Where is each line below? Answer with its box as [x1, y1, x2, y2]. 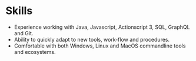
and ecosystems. [14, 48, 56, 55]
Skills [5, 4, 33, 18]
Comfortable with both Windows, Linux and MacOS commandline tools [14, 42, 186, 49]
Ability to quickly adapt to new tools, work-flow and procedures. [14, 36, 170, 43]
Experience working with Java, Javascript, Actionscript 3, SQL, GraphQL [14, 23, 190, 30]
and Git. [14, 29, 34, 36]
